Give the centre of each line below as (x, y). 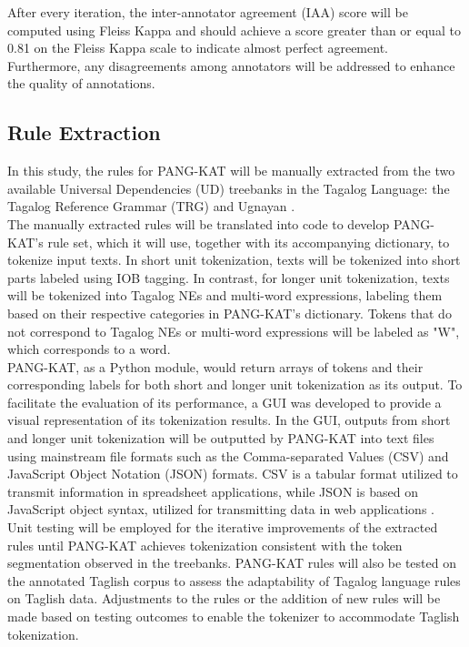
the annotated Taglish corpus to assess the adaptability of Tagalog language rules (234, 580)
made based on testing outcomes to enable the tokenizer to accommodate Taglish (234, 617)
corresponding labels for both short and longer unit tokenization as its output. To (235, 384)
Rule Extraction (84, 132)
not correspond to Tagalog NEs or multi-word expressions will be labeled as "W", (234, 331)
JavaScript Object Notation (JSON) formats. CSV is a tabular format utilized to (233, 474)
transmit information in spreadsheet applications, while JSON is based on (213, 491)
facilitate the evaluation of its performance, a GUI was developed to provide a (225, 402)
